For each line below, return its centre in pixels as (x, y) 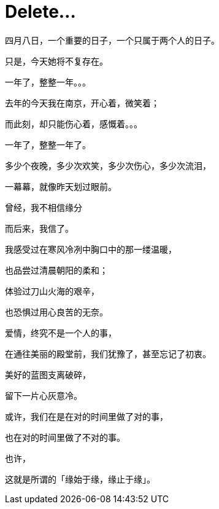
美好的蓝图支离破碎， (48, 374)
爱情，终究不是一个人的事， (61, 333)
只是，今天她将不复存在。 (56, 61)
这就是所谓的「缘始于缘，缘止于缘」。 (80, 479)
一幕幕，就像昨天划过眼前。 (61, 186)
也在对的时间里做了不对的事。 (65, 437)
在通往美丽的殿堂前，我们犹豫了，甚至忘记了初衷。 (108, 353)
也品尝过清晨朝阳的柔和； (56, 270)
